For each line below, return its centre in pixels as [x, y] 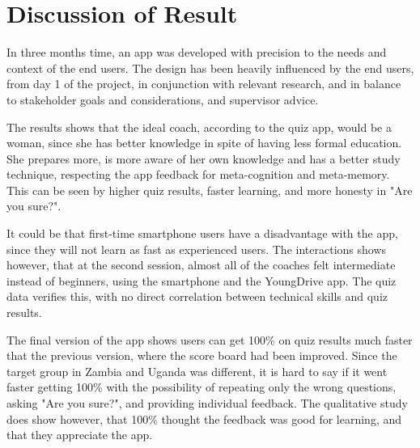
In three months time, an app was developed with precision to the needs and [197, 52]
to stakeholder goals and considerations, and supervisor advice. [163, 99]
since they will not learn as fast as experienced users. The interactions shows [197, 249]
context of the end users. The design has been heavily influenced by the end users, [210, 68]
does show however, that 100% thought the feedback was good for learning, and [204, 418]
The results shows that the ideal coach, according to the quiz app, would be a [199, 127]
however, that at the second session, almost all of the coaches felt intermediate [201, 265]
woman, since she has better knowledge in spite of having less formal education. [204, 143]
